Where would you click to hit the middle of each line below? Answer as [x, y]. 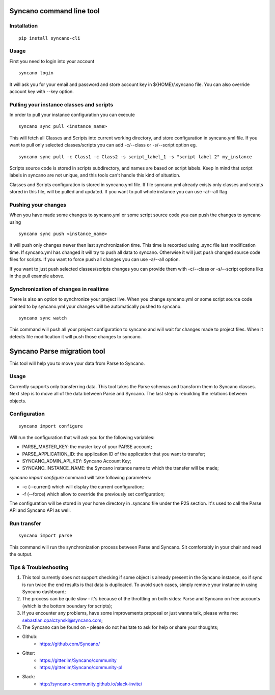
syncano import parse [45, 536]
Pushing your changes [38, 205]
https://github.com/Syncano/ [70, 644]
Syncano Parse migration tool [57, 351]
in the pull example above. [37, 276]
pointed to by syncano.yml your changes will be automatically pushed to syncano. [95, 306]
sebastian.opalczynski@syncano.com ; [62, 620]
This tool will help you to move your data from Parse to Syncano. [77, 363]
